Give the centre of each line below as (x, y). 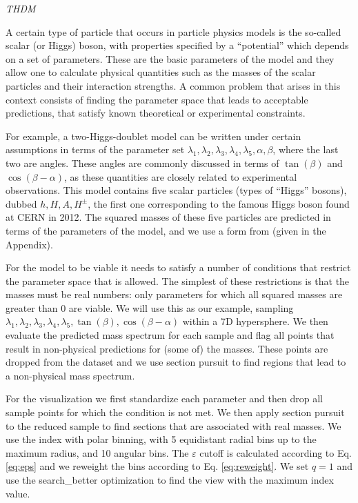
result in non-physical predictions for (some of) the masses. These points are (167, 348)
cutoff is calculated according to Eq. (276, 452)
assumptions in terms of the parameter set (95, 149)
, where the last (306, 149)
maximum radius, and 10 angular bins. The (97, 452)
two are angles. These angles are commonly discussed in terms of (142, 162)
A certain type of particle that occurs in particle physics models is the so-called (173, 31)
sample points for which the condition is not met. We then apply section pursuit (175, 412)
